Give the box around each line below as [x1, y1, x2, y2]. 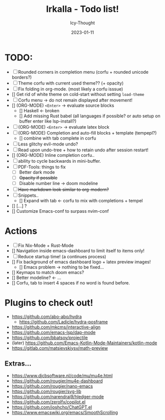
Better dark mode [19, 169, 55, 175]
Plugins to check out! [4, 297, 93, 308]
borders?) [11, 74, 32, 80]
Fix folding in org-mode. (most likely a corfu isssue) [18, 86, 124, 92]
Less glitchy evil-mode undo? [18, 141, 79, 147]
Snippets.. [18, 192, 39, 198]
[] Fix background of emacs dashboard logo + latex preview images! [11, 259, 151, 265]
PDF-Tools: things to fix [18, 164, 66, 170]
